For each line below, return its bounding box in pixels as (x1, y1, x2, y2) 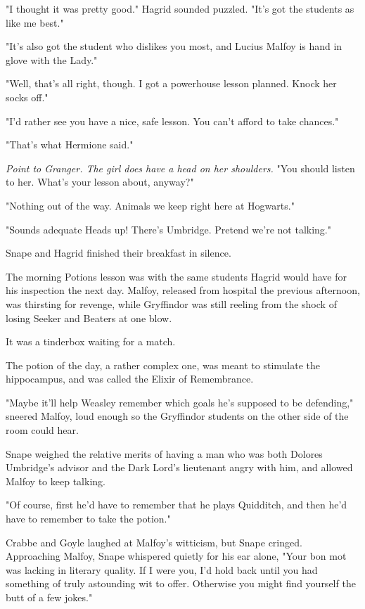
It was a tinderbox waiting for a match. (6, 334, 176, 349)
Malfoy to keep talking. (6, 473, 105, 488)
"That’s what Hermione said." (6, 137, 134, 152)
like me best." (6, 15, 64, 30)
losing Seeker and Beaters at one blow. (6, 310, 172, 325)
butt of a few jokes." (6, 590, 93, 604)
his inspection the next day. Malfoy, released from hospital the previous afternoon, (6, 283, 360, 297)
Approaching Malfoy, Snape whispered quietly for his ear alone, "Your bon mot (6, 549, 347, 563)
